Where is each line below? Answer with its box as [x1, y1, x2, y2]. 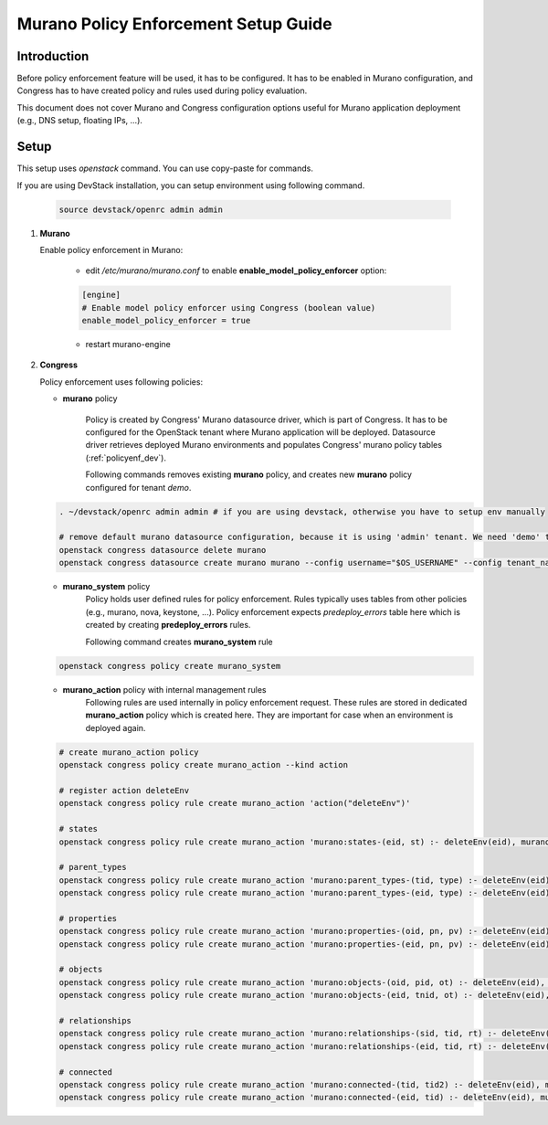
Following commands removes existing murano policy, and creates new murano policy [85, 469, 413, 480]
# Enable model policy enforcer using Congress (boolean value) [81, 302, 376, 313]
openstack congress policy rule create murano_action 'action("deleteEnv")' [58, 798, 411, 809]
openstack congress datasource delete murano [58, 545, 267, 555]
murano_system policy [62, 581, 151, 592]
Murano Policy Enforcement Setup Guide [16, 14, 332, 34]
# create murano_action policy [58, 747, 200, 758]
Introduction [16, 48, 90, 64]
